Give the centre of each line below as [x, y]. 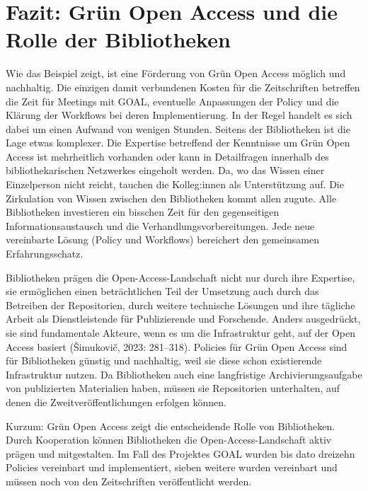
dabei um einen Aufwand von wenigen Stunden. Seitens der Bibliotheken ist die [178, 128]
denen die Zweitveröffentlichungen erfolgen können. [116, 402]
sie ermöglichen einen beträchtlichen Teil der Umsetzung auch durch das [162, 291]
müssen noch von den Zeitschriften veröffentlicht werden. [129, 481]
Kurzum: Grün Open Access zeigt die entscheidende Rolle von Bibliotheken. [171, 426]
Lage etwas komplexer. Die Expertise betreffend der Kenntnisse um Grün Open [178, 143]
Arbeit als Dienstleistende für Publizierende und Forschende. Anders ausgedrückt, [183, 319]
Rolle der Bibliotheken [118, 39]
